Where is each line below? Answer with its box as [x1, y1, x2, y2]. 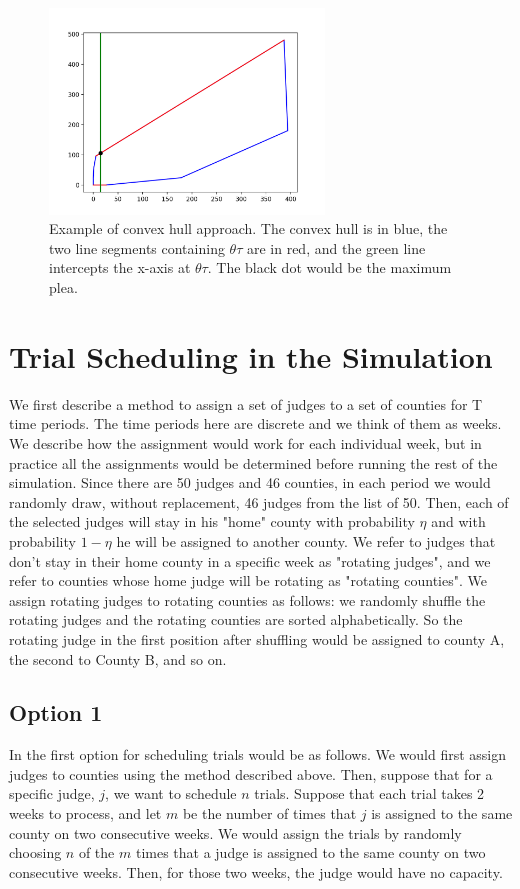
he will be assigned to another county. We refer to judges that [116, 530, 496, 551]
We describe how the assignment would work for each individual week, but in [9, 432, 482, 453]
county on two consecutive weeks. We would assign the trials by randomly [9, 822, 462, 843]
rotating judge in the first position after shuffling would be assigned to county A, [9, 628, 505, 649]
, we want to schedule [105, 783, 237, 804]
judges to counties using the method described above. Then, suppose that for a [9, 763, 493, 784]
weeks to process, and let [9, 803, 162, 824]
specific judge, [9, 783, 95, 804]
